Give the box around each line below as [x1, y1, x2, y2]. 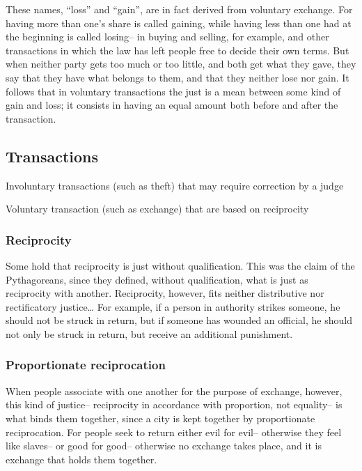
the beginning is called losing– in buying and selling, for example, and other [6, 29, 329, 44]
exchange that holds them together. [6, 451, 157, 466]
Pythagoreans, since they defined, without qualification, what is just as [6, 272, 308, 286]
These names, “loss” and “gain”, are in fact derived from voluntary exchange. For [6, 2, 353, 16]
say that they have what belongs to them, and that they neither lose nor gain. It [6, 70, 349, 84]
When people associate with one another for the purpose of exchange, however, [6, 383, 343, 398]
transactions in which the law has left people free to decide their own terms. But [6, 43, 349, 57]
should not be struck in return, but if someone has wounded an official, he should [6, 313, 352, 327]
